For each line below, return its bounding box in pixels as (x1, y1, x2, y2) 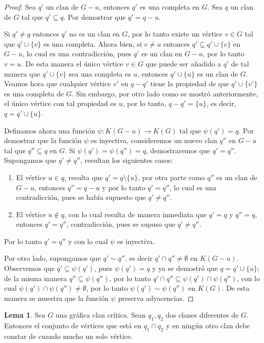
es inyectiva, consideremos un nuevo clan (91, 135, 217, 146)
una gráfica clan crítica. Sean (55, 310, 146, 320)
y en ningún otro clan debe (166, 320, 250, 331)
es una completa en (140, 2, 200, 12)
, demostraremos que (146, 145, 210, 155)
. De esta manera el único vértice (21, 58, 123, 68)
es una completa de (4, 88, 64, 98)
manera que (4, 68, 41, 79)
